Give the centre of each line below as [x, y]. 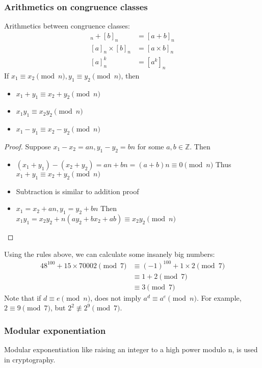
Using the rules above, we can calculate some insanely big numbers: [110, 254]
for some [151, 146]
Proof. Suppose [28, 146]
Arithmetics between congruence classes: [67, 26]
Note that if [23, 297]
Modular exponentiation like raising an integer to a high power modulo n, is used [131, 349]
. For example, [219, 297]
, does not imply [116, 297]
